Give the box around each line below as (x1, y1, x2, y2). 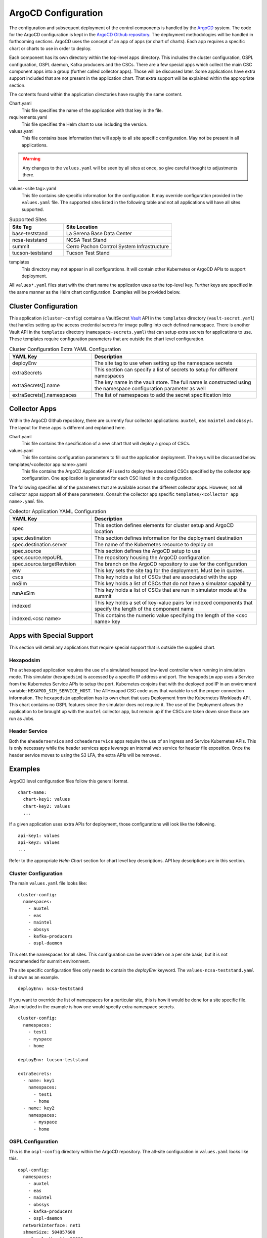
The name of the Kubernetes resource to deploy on (94, 541, 214, 548)
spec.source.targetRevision (12, 561, 76, 567)
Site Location (66, 223, 98, 230)
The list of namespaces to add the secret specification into (94, 391, 231, 398)
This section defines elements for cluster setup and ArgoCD (94, 522, 234, 529)
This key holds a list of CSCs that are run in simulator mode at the (94, 587, 247, 594)
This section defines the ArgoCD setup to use (94, 548, 201, 555)
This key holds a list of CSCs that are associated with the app (94, 573, 237, 580)
